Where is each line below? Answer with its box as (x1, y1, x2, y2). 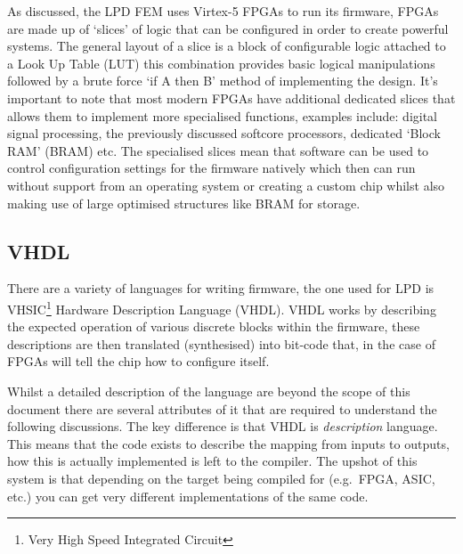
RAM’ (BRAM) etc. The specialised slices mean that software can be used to (7, 141, 429, 159)
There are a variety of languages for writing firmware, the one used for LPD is (7, 279, 435, 297)
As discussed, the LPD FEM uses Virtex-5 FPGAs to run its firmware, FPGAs (7, 2, 439, 20)
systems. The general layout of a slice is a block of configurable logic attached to (7, 37, 446, 55)
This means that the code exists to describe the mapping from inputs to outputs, (7, 434, 450, 452)
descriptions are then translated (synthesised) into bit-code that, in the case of (7, 334, 435, 353)
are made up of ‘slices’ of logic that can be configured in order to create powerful (7, 19, 449, 37)
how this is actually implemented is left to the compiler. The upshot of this (7, 452, 418, 470)
